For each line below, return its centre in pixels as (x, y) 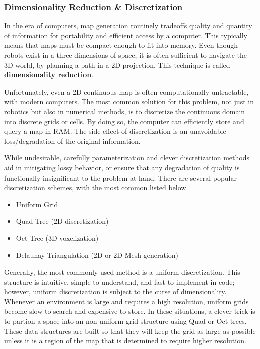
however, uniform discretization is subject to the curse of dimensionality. (115, 291)
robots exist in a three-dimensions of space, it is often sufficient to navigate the (125, 55)
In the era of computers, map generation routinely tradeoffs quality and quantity (128, 25)
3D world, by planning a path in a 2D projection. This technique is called (117, 65)
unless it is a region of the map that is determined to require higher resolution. (125, 341)
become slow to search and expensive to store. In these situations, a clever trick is (130, 311)
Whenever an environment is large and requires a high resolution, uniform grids (126, 301)
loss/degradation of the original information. (72, 141)
